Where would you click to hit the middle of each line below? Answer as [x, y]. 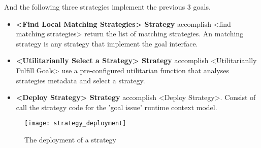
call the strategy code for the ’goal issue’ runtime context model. [117, 107]
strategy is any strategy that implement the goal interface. [107, 43]
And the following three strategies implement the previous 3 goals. [107, 7]
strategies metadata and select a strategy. [80, 80]
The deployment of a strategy [70, 139]
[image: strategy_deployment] [75, 124]
